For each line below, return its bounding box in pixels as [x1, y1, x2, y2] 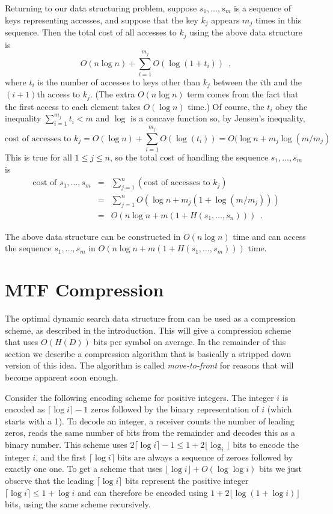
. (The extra [90, 88, 135, 100]
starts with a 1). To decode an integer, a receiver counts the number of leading [5, 414, 295, 427]
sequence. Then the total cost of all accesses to [5, 26, 177, 38]
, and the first [35, 450, 87, 463]
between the [213, 75, 258, 88]
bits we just [258, 462, 302, 475]
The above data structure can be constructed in [5, 230, 181, 242]
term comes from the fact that [187, 88, 299, 100]
